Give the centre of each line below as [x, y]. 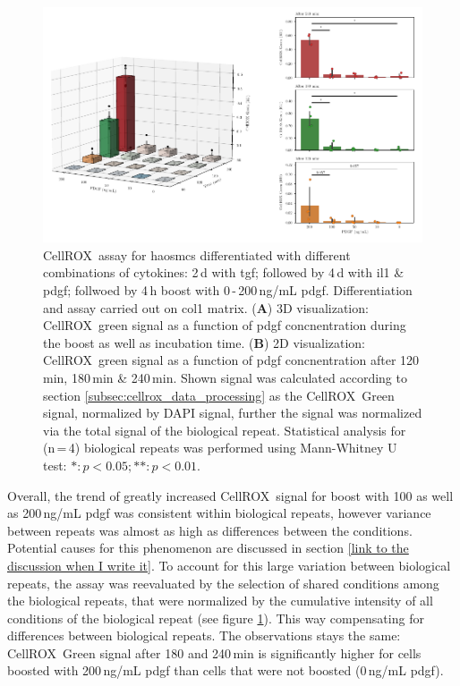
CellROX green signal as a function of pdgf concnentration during [225, 325]
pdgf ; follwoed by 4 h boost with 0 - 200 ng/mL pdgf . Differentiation [228, 290]
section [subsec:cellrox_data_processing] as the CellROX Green [219, 395]
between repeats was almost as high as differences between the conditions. [210, 530]
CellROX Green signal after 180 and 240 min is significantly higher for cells [214, 652]
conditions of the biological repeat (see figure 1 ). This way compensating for [216, 618]
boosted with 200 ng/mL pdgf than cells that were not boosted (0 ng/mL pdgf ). [226, 670]
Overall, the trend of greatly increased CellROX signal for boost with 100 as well [230, 495]
